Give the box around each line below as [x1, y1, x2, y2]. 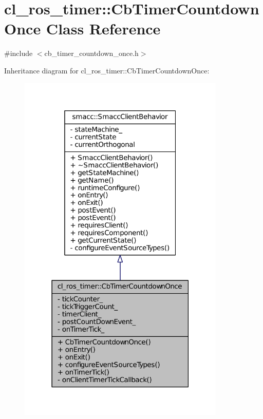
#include [4, 48, 33, 59]
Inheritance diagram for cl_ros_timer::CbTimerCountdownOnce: [4, 65, 210, 75]
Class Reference [46, 18, 161, 39]
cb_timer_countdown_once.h [44, 48, 139, 59]
